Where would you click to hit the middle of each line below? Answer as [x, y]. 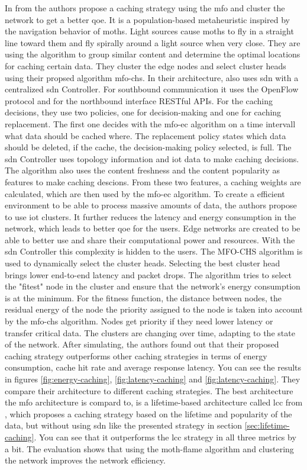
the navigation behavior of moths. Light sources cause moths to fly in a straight [149, 31]
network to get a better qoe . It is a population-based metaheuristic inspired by [147, 19]
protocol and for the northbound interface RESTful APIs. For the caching [139, 100]
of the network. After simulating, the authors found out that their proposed [142, 344]
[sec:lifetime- [267, 425]
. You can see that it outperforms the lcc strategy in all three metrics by [165, 437]
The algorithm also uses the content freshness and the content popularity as [142, 170]
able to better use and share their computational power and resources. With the [150, 239]
